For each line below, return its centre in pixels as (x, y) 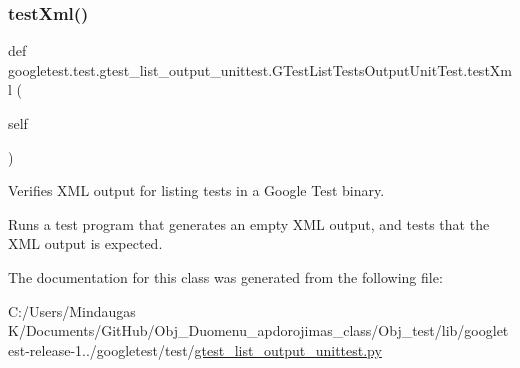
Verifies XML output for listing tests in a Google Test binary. (196, 190)
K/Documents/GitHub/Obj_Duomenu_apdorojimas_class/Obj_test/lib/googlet (258, 330)
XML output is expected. (85, 243)
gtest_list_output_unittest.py (288, 349)
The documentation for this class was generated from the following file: (225, 276)
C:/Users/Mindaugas (72, 310)
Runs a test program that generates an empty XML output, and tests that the (249, 223)
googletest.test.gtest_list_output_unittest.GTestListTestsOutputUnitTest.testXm (260, 69)
